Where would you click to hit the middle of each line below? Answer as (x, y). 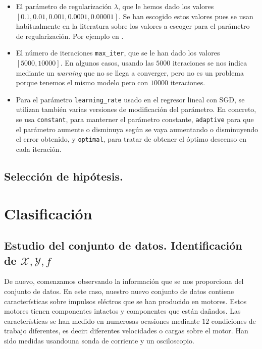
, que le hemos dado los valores (166, 6)
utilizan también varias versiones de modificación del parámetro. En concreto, (136, 109)
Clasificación (48, 213)
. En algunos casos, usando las (107, 63)
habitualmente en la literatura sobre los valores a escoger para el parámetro (133, 26)
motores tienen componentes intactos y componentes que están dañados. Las (122, 311)
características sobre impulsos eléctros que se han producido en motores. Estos (125, 301)
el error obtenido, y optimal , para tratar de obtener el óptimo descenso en (131, 139)
